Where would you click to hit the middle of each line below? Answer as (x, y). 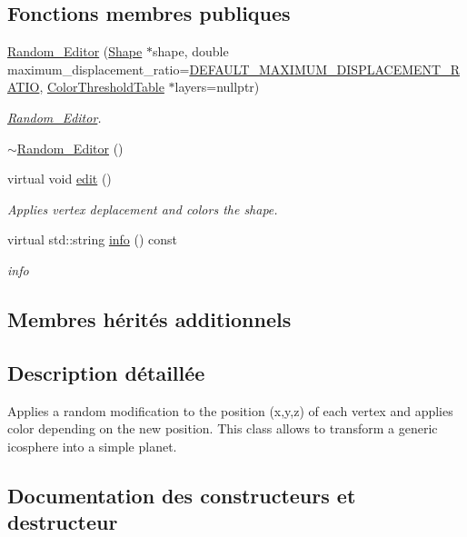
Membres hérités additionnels (149, 318)
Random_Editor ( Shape (75, 51)
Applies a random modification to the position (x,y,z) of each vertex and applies (230, 410)
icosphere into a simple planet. (92, 446)
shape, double (190, 51)
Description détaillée (106, 372)
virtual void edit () (60, 179)
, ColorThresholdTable (102, 87)
